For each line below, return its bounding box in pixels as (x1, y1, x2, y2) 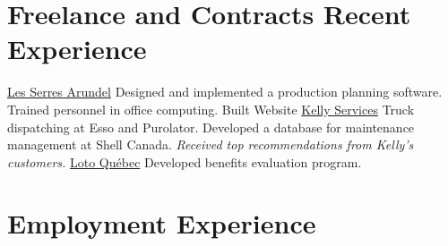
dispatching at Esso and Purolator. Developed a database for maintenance (7, 117, 415, 136)
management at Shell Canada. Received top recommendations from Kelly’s (7, 135, 414, 154)
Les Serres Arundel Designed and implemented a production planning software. (7, 82, 443, 101)
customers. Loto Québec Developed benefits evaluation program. (7, 152, 362, 171)
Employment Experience (7, 205, 316, 242)
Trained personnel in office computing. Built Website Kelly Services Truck (7, 99, 415, 118)
